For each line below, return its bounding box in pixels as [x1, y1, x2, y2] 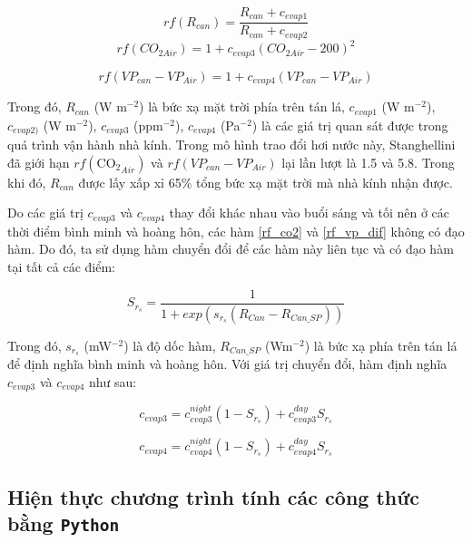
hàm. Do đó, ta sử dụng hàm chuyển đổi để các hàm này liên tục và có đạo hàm [7, 239, 454, 258]
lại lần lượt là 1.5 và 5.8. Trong [281, 152, 455, 171]
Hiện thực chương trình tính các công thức [7, 482, 420, 510]
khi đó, [7, 172, 46, 191]
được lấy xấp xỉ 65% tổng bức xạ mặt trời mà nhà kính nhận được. [78, 172, 453, 191]
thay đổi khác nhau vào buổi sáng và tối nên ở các [169, 203, 449, 222]
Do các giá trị [7, 203, 84, 222]
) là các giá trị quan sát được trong [251, 115, 448, 134]
